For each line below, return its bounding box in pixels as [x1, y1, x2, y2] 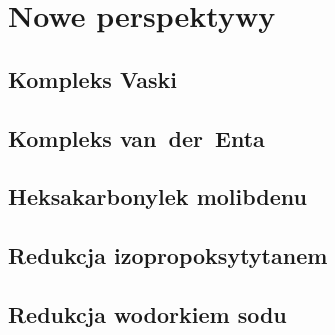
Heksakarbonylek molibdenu [8, 181, 307, 212]
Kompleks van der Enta [8, 122, 265, 153]
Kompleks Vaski [8, 63, 177, 94]
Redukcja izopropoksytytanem [8, 240, 328, 271]
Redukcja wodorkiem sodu [8, 298, 287, 329]
